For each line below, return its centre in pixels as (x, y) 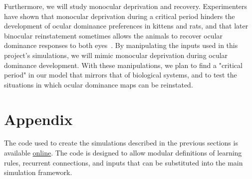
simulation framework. (38, 172)
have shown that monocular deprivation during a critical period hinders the (120, 16)
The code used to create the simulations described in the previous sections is (121, 143)
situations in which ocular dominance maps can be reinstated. (99, 84)
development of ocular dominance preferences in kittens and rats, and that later (126, 26)
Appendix (38, 119)
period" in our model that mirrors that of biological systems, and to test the (121, 75)
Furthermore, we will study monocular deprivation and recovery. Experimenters (126, 6)
